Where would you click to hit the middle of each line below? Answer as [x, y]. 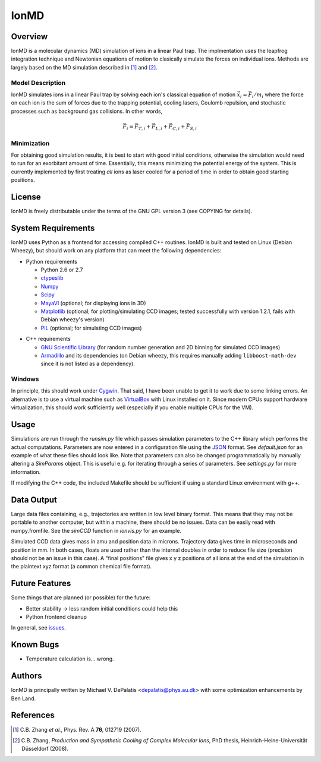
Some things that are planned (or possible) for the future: [81, 597]
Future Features [41, 584]
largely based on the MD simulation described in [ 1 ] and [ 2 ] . [84, 67]
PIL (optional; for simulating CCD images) [91, 328]
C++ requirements [48, 339]
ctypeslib [52, 278]
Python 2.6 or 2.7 [62, 270]
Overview [29, 37]
